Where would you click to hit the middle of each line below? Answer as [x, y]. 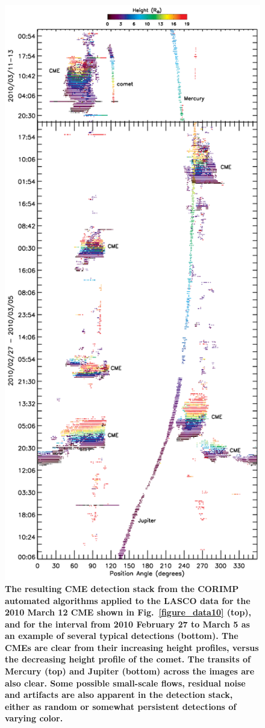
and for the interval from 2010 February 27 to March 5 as [127, 624]
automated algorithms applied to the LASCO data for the [128, 600]
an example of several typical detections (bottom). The [122, 636]
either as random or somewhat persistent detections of [121, 706]
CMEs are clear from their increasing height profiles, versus [132, 647]
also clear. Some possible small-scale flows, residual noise [125, 683]
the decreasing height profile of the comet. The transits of [128, 659]
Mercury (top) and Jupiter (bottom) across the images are [130, 671]
